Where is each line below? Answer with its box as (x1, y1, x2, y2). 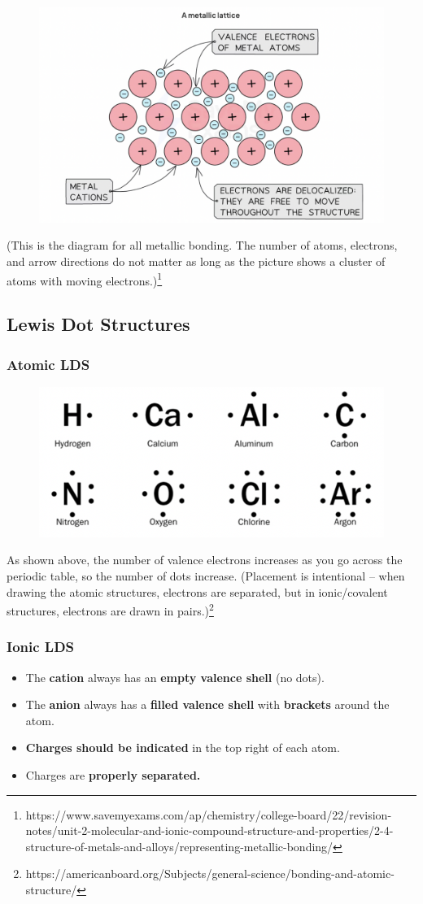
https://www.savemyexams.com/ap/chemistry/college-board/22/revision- (25, 806, 392, 823)
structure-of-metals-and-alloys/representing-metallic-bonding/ (25, 837, 334, 854)
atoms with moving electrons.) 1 (7, 269, 163, 289)
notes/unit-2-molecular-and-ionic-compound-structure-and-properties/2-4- (25, 822, 394, 839)
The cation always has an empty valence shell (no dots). (25, 668, 325, 685)
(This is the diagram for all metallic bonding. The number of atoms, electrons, (7, 237, 398, 254)
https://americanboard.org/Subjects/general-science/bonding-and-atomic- (25, 865, 395, 882)
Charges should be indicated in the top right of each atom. (25, 739, 340, 756)
